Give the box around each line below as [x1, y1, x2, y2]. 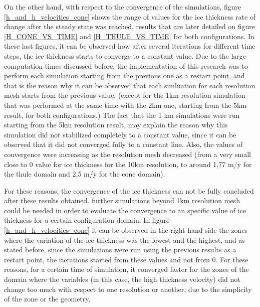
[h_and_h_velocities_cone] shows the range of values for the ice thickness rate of [4, 11, 256, 22]
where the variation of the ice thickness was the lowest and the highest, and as [4, 234, 245, 245]
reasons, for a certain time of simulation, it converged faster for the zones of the [4, 264, 249, 274]
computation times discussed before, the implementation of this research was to [4, 60, 248, 71]
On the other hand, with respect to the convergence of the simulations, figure [4, 2, 241, 12]
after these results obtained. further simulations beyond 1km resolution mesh [4, 195, 240, 206]
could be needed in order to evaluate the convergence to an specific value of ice [4, 205, 246, 215]
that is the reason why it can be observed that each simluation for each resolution [4, 80, 255, 90]
